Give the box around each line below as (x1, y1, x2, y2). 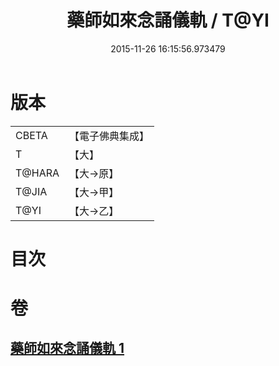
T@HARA (15, 166, 60, 180)
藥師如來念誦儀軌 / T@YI (66, 9, 270, 32)
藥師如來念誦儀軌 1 (10, 340, 125, 357)
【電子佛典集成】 (69, 129, 150, 143)
